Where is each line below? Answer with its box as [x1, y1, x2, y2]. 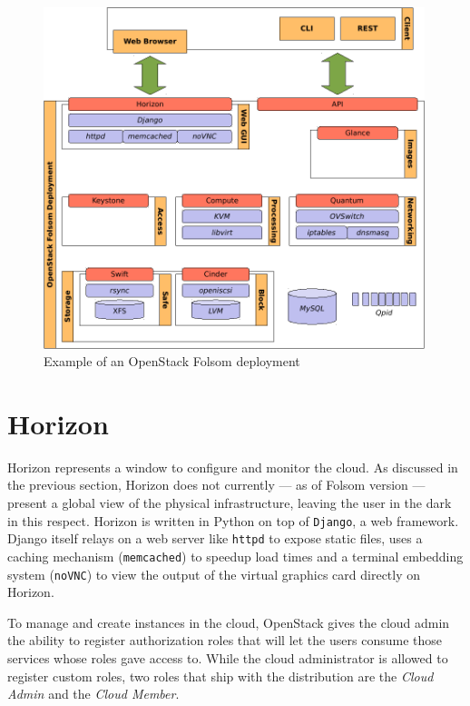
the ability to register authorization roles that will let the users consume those [7, 631, 442, 650]
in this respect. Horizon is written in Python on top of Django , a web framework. [7, 511, 459, 530]
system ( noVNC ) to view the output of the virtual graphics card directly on [7, 564, 421, 583]
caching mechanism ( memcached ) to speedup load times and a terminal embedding [7, 546, 464, 565]
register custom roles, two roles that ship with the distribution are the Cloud [7, 666, 434, 685]
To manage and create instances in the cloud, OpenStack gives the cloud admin [7, 612, 450, 631]
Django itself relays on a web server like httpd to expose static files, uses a [7, 529, 423, 548]
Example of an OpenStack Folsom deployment [44, 352, 300, 371]
